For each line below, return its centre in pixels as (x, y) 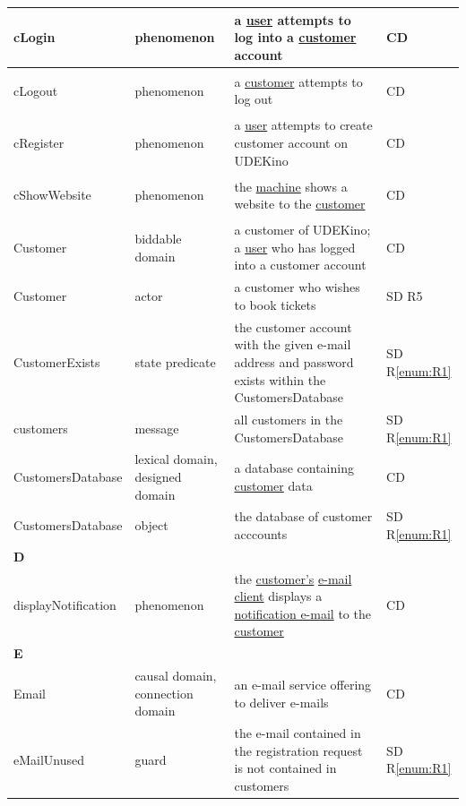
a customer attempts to (298, 81)
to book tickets (275, 304)
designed (158, 476)
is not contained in (285, 768)
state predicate (175, 361)
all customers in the (289, 419)
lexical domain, (176, 459)
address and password (294, 361)
